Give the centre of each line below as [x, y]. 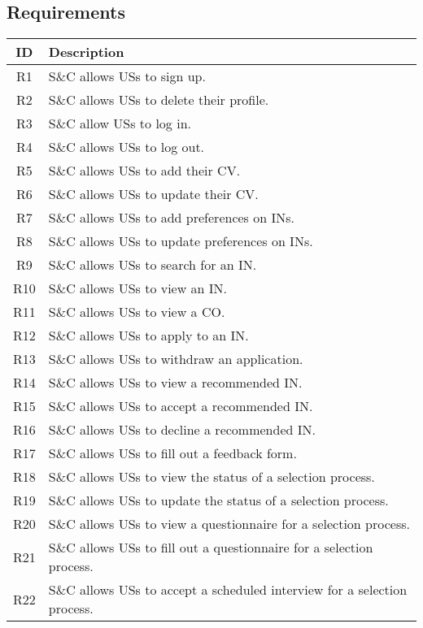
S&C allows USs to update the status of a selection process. [218, 500]
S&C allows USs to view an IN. [138, 288]
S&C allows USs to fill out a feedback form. [172, 453]
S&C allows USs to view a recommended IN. [175, 383]
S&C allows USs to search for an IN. [153, 265]
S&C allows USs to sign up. [127, 76]
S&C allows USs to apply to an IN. [148, 336]
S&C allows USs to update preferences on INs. [181, 241]
